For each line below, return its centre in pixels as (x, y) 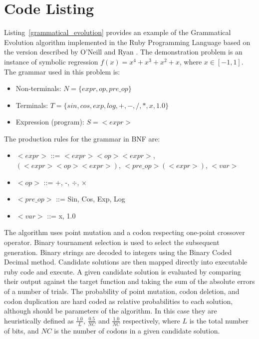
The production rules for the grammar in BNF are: (82, 138)
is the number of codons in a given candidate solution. (137, 330)
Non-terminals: (38, 88)
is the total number (219, 320)
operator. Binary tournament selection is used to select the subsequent (112, 242)
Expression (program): (50, 122)
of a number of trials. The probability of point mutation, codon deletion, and (122, 291)
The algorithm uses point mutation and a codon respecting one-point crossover (125, 232)
